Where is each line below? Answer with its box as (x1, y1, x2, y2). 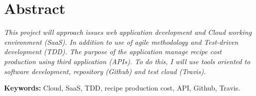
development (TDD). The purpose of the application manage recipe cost (4, 46, 222, 57)
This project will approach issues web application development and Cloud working (4, 27, 252, 37)
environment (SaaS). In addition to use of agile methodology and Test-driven (4, 36, 239, 47)
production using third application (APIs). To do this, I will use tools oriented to (4, 56, 251, 66)
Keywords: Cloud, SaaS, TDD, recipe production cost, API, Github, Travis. (4, 83, 241, 93)
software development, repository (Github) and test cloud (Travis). (4, 66, 206, 76)
